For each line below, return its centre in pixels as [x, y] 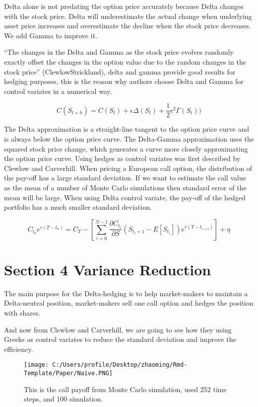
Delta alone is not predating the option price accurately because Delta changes [124, 6]
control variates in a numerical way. [58, 91]
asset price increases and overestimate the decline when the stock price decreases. [128, 26]
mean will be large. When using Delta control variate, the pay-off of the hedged [125, 197]
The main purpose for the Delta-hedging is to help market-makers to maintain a [126, 293]
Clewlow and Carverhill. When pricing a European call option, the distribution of [128, 168]
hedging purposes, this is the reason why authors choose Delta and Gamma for [124, 81]
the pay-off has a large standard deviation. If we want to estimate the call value [125, 178]
